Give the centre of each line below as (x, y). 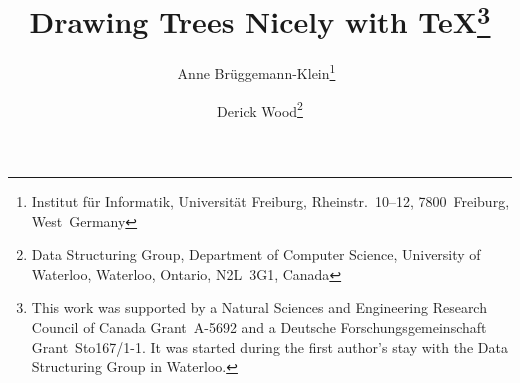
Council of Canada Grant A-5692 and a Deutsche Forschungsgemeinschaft (259, 326)
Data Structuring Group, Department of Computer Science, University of (256, 254)
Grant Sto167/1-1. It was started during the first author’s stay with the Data (269, 346)
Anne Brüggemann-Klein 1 (256, 72)
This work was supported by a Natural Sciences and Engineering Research (259, 307)
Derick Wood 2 (260, 109)
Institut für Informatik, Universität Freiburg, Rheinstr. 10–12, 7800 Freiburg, (270, 200)
